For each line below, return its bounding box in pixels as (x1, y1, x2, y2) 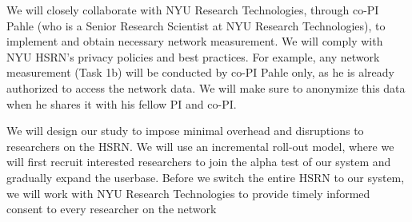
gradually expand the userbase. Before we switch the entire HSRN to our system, (6, 168, 405, 185)
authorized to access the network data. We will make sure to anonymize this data (6, 79, 406, 96)
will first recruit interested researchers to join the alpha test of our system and (6, 153, 391, 170)
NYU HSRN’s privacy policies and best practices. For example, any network (6, 48, 380, 65)
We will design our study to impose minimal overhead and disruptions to (6, 122, 364, 139)
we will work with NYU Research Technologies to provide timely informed (6, 184, 370, 201)
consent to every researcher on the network (6, 200, 217, 217)
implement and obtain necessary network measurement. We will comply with (6, 33, 383, 50)
